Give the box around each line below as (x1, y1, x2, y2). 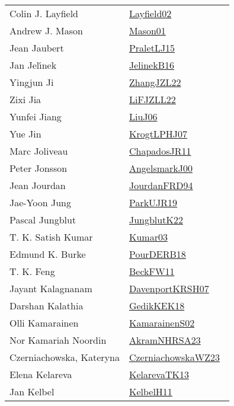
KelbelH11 (129, 385, 172, 398)
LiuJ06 (129, 110, 158, 123)
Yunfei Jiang (9, 110, 62, 123)
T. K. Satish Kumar (9, 230, 93, 244)
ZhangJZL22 (129, 75, 181, 89)
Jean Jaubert (9, 41, 64, 55)
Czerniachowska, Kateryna (9, 350, 120, 364)
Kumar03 (129, 230, 168, 244)
